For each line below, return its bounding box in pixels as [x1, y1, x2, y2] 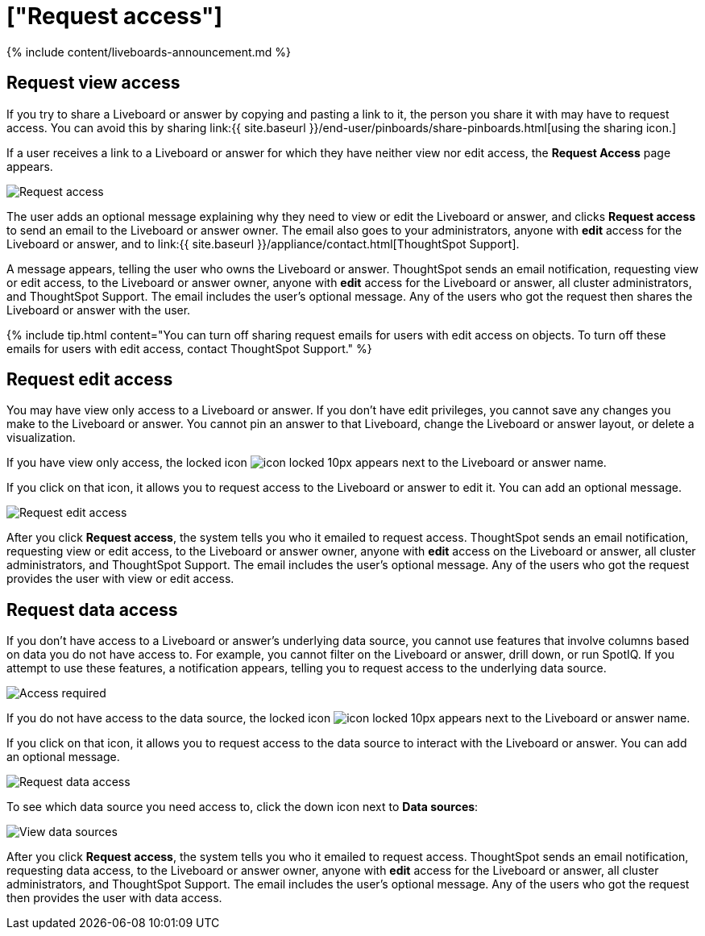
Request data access [6, 599, 178, 620]
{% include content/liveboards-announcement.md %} [6, 44, 292, 59]
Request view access [6, 73, 180, 94]
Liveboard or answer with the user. [6, 302, 191, 317]
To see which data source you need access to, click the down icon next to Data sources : [6, 800, 479, 814]
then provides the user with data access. [6, 891, 222, 905]
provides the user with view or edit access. [6, 572, 234, 586]
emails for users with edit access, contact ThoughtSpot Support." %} [6, 341, 372, 356]
